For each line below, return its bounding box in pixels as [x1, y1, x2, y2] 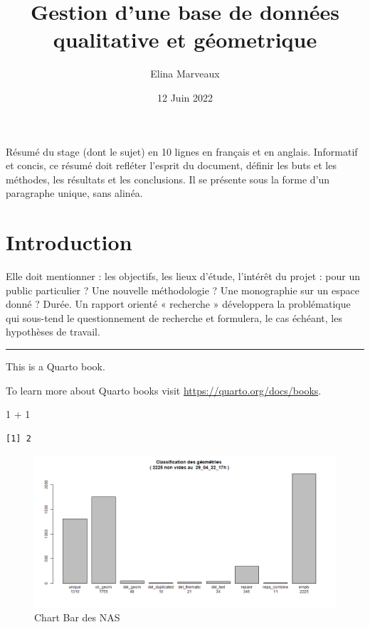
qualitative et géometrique [53, 25, 317, 54]
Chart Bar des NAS [34, 610, 120, 625]
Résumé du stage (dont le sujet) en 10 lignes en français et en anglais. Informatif [6, 144, 358, 159]
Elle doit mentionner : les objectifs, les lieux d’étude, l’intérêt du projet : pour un [6, 269, 361, 283]
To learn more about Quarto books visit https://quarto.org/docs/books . [6, 382, 322, 397]
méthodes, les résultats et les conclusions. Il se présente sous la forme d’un [6, 171, 330, 186]
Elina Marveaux [150, 66, 220, 81]
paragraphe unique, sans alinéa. [6, 186, 143, 200]
